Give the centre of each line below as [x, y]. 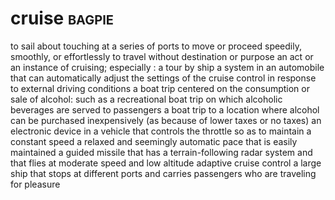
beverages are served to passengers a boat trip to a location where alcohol [165, 109]
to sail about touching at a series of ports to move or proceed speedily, [156, 46]
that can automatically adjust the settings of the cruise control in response [163, 78]
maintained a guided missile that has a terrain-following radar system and [161, 152]
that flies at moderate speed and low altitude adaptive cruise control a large [166, 163]
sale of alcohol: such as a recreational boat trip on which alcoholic [146, 99]
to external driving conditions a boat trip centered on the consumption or [160, 88]
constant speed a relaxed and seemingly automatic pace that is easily [154, 141]
